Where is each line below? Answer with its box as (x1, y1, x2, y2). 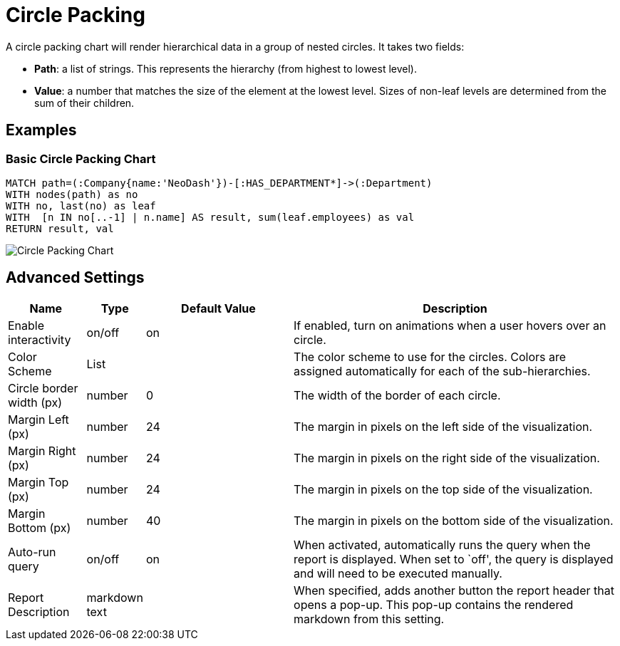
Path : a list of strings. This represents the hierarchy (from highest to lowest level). (34, 62, 417, 75)
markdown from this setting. (294, 611, 445, 626)
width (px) (8, 395, 63, 410)
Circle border (8, 380, 78, 395)
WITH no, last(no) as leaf (6, 199, 156, 212)
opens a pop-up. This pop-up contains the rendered (294, 597, 574, 612)
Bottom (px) (8, 520, 71, 535)
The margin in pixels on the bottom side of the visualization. (294, 513, 614, 528)
